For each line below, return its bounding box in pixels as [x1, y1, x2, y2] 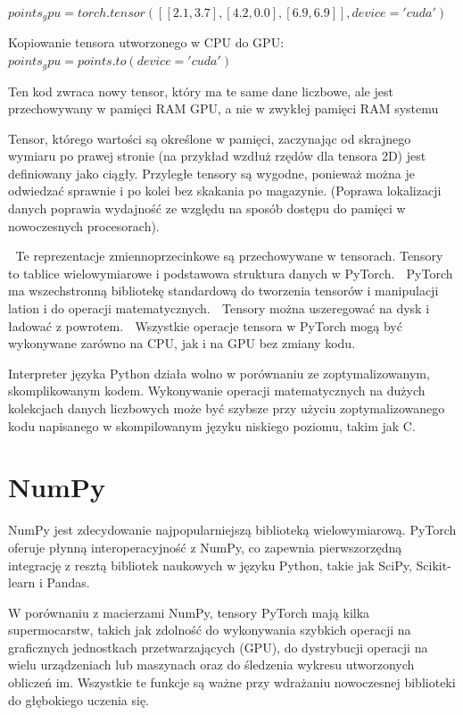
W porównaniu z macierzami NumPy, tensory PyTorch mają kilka [8, 603, 370, 621]
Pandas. [46, 573, 90, 592]
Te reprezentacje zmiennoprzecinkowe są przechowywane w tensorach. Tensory [15, 246, 443, 265]
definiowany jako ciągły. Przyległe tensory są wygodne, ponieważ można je [8, 163, 415, 182]
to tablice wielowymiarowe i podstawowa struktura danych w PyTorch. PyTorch [8, 263, 453, 282]
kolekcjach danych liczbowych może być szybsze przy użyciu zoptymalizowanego [8, 399, 445, 417]
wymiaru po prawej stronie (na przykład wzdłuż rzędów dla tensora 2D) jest [8, 146, 426, 165]
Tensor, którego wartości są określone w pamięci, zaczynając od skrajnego [8, 129, 411, 147]
